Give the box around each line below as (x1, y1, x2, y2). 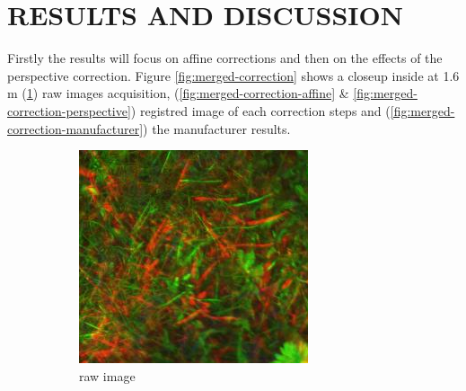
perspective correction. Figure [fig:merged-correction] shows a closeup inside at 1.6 (7, 66, 460, 84)
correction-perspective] (7, 101, 131, 120)
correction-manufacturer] (7, 119, 144, 138)
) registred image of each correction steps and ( (130, 101, 391, 120)
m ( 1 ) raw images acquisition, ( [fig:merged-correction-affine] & (7, 84, 349, 102)
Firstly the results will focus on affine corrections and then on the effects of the (7, 49, 443, 67)
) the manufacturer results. (143, 119, 291, 138)
